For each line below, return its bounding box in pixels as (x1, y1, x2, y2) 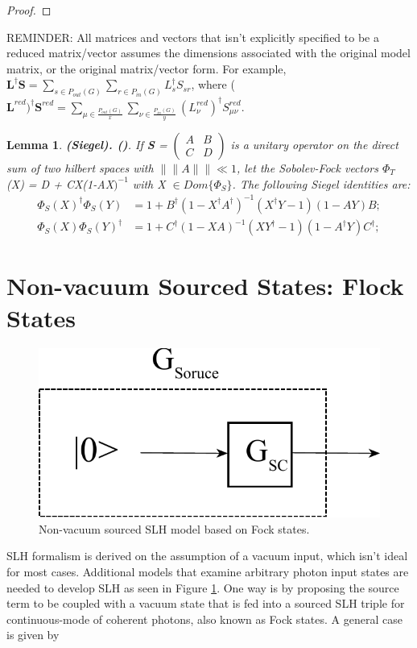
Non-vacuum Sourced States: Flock (6, 269, 404, 302)
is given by (6, 626, 60, 643)
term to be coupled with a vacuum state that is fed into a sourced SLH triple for (6, 595, 405, 612)
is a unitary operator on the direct (230, 135, 398, 152)
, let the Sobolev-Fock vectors (236, 159, 379, 176)
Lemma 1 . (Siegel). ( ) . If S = (6, 135, 167, 152)
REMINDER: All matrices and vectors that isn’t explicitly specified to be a (6, 28, 379, 45)
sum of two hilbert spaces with (6, 159, 154, 176)
